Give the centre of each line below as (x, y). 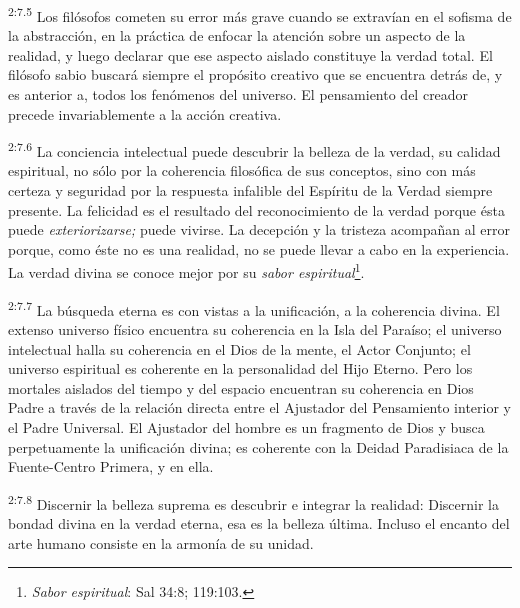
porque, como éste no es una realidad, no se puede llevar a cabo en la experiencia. (259, 248)
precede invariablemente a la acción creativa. (145, 113)
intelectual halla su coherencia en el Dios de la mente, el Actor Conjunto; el (239, 348)
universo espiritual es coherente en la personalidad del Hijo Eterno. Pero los (240, 368)
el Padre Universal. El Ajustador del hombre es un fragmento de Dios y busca (246, 426)
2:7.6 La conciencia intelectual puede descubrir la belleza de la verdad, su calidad (254, 149)
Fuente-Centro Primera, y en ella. (111, 466)
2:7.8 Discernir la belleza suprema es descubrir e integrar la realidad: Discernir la (254, 502)
